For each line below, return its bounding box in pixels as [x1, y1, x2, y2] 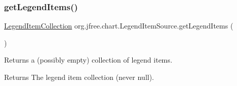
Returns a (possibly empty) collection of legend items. [4, 54, 172, 65]
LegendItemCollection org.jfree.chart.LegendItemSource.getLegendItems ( [4, 20, 233, 31]
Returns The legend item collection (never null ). [4, 72, 154, 82]
